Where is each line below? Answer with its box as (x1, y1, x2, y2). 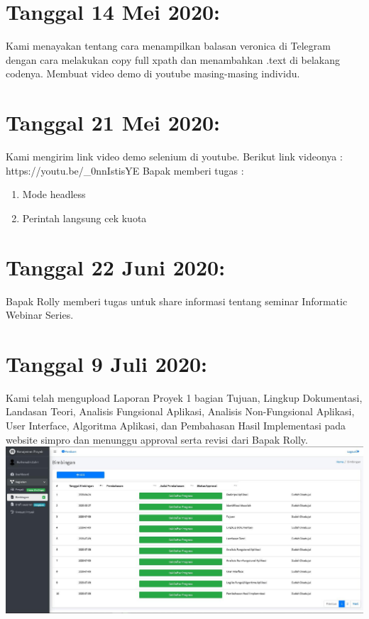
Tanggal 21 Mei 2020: (6, 108, 221, 137)
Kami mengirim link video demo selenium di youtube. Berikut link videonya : (6, 149, 343, 164)
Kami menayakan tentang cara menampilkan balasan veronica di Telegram (6, 38, 331, 53)
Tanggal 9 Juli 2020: (6, 349, 208, 378)
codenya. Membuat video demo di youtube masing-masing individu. (6, 66, 300, 81)
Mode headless (22, 187, 86, 202)
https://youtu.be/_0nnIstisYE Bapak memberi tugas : (6, 163, 244, 177)
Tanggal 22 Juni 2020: (6, 252, 226, 281)
